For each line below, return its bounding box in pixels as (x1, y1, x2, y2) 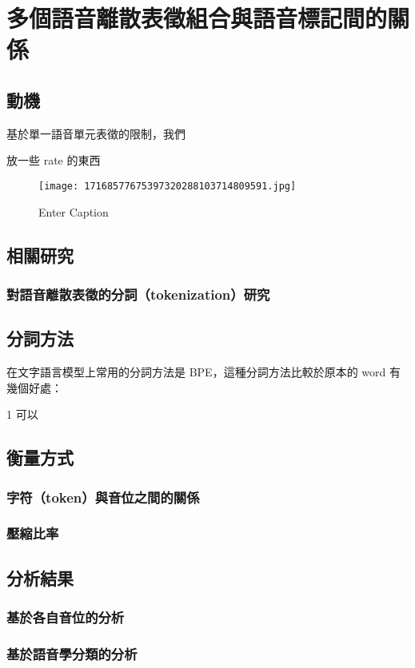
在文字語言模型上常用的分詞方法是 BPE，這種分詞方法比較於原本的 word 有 (6, 364, 401, 380)
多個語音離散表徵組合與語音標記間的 (6, 2, 388, 34)
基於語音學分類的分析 (6, 643, 138, 663)
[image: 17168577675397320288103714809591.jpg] (38, 180, 297, 192)
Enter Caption (38, 203, 109, 220)
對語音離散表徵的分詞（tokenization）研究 (6, 284, 270, 304)
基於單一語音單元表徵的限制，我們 (6, 125, 186, 141)
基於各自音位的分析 (6, 606, 125, 626)
